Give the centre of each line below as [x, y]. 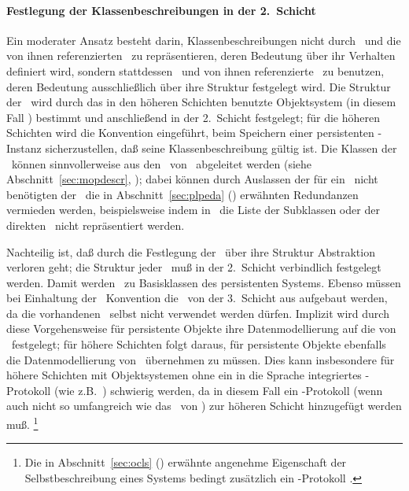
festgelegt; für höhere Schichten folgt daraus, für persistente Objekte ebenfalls [199, 344]
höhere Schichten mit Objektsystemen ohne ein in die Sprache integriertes [184, 375]
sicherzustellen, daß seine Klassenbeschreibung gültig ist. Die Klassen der [221, 148]
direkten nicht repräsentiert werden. [96, 225]
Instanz [24, 148]
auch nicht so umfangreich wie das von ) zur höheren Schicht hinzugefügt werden [204, 406]
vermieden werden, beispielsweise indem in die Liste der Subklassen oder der [193, 210]
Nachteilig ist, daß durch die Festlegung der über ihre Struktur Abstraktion [191, 251]
